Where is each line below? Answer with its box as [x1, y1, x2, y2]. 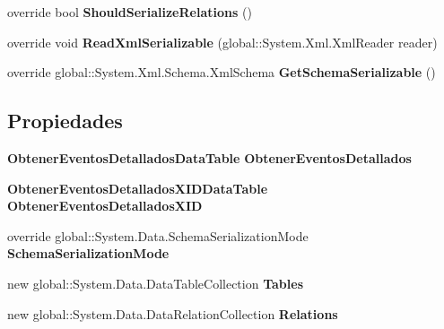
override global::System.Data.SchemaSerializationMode [7, 226, 309, 245]
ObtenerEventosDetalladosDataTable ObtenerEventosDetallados [7, 148, 412, 167]
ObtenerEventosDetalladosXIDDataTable [7, 178, 268, 197]
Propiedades [7, 107, 123, 134]
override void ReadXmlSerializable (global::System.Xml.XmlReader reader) [7, 32, 438, 51]
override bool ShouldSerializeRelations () [7, 3, 252, 21]
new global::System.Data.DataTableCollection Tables [7, 273, 303, 292]
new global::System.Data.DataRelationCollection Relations [7, 304, 338, 323]
